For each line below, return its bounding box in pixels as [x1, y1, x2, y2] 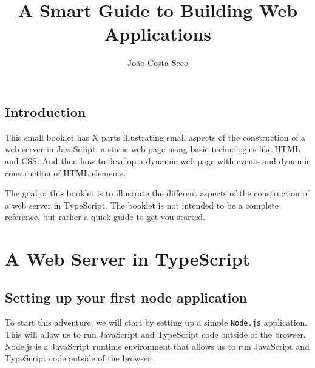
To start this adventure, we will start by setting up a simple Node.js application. [5, 316, 308, 329]
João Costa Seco [127, 56, 188, 69]
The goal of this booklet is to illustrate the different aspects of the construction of [5, 187, 310, 199]
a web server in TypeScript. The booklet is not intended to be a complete [5, 198, 279, 211]
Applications [104, 21, 212, 46]
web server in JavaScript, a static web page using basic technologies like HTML [5, 142, 300, 155]
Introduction [5, 102, 86, 121]
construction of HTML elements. [5, 166, 126, 179]
